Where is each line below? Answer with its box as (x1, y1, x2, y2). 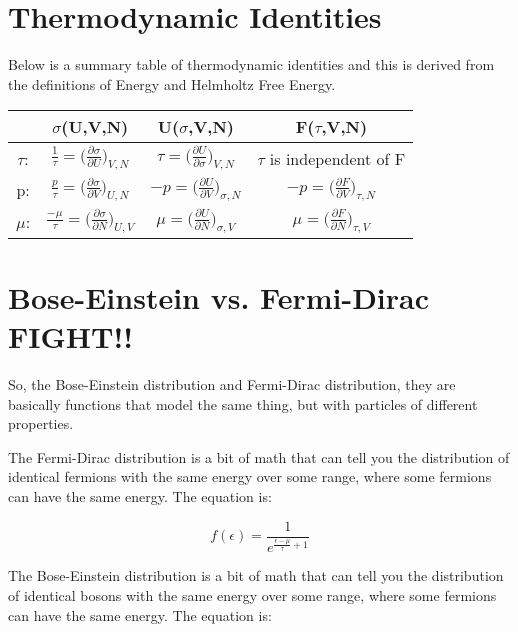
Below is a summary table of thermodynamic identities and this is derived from (8, 54, 495, 75)
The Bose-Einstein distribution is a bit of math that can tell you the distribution (8, 565, 504, 586)
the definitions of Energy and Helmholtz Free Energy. (8, 73, 336, 94)
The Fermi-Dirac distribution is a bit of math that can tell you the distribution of (8, 446, 510, 467)
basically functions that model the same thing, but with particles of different (8, 393, 478, 414)
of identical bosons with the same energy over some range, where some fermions (8, 585, 497, 606)
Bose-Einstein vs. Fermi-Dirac (8, 276, 430, 317)
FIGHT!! (8, 316, 133, 357)
